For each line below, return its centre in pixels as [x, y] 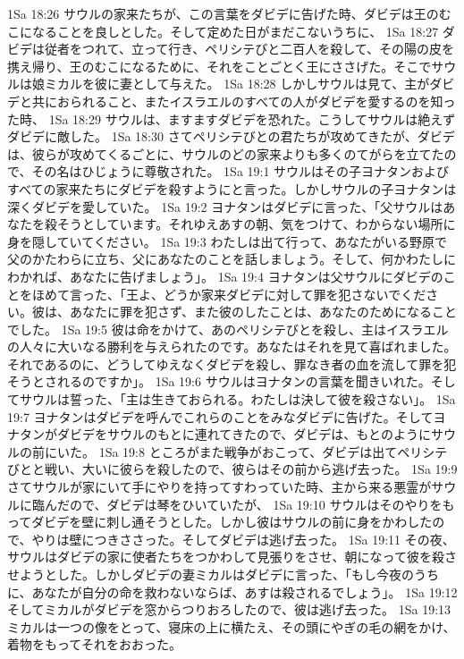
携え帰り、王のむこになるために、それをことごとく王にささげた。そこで [219, 66]
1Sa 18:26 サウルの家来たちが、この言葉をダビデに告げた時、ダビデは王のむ [229, 13]
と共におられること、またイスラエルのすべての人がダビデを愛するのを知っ [237, 101]
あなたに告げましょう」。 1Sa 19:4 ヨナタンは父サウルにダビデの [256, 276]
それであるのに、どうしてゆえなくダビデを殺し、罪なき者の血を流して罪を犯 [232, 363]
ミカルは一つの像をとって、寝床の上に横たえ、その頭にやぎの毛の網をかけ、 [232, 626]
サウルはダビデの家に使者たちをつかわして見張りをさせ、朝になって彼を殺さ [232, 557]
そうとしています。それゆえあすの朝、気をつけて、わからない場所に [256, 224]
